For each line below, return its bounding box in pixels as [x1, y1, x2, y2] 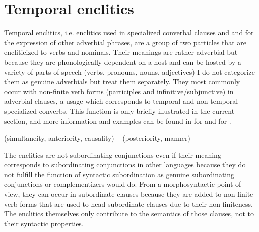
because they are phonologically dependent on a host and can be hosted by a [4, 56, 241, 67]
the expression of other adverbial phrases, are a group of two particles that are [4, 37, 246, 47]
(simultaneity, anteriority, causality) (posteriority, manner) [4, 133, 190, 143]
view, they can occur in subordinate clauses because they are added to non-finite [4, 189, 253, 199]
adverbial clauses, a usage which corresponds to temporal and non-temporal [4, 96, 238, 106]
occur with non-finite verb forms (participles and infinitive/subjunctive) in [4, 86, 234, 96]
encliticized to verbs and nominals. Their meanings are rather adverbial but [4, 47, 238, 57]
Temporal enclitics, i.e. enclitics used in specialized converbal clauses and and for [4, 27, 254, 38]
